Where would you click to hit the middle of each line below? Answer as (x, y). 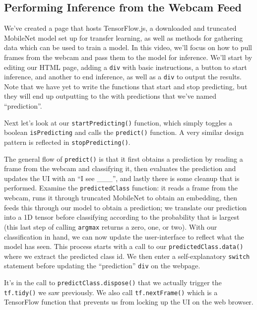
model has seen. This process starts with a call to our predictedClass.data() (124, 246)
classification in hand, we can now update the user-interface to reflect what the (124, 236)
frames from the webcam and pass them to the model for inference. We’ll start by (128, 57)
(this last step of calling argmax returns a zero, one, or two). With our (111, 226)
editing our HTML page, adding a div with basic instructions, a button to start (126, 67)
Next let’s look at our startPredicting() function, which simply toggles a (118, 122)
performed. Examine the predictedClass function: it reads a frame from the (121, 188)
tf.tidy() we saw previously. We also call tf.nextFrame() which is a (111, 292)
